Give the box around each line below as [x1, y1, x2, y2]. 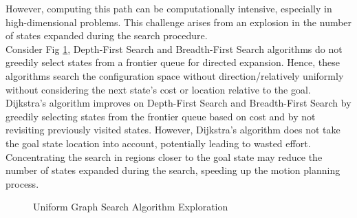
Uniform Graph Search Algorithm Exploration [33, 199, 228, 214]
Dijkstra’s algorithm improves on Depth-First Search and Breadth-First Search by [6, 96, 351, 110]
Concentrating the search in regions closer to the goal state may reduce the [6, 149, 323, 164]
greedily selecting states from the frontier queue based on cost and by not [6, 109, 316, 123]
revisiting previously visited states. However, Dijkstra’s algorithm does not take [6, 122, 340, 137]
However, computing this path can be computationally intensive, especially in [6, 1, 332, 15]
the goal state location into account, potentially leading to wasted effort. [6, 135, 311, 150]
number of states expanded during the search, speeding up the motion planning [6, 163, 340, 177]
